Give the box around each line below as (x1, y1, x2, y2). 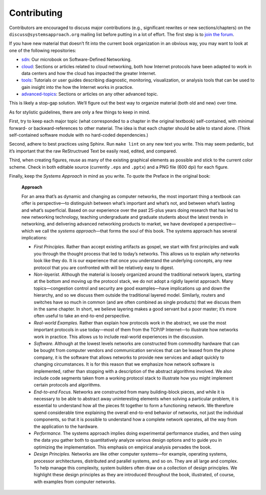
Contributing (9, 7, 63, 18)
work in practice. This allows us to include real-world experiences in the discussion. (33, 334, 204, 340)
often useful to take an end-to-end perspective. (33, 313, 131, 319)
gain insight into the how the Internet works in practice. (21, 84, 133, 90)
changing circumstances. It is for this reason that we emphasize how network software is (33, 361, 215, 367)
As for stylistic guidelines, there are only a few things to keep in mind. (9, 109, 150, 115)
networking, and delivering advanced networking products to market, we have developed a (21, 221, 207, 227)
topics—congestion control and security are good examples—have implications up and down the (33, 285, 230, 291)
